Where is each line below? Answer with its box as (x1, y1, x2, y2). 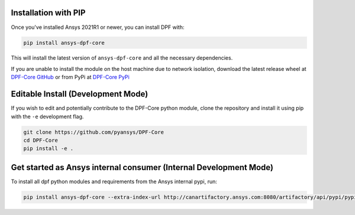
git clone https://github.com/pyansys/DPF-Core (23, 129, 164, 135)
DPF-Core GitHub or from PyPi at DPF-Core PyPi (11, 74, 130, 81)
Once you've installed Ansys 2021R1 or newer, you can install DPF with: (11, 24, 185, 31)
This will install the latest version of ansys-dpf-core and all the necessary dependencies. (11, 54, 233, 61)
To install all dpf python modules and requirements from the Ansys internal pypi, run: (11, 178, 217, 185)
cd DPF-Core (23, 136, 59, 144)
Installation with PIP (11, 8, 86, 18)
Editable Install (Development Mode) (11, 89, 149, 99)
